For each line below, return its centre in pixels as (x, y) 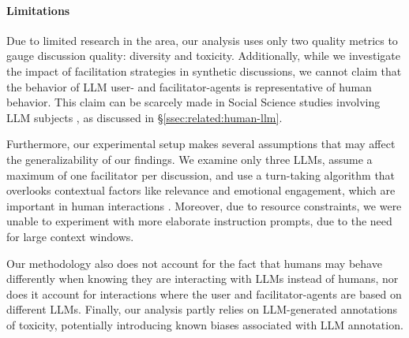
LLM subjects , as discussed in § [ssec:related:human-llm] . (144, 117)
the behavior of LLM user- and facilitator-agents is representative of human (189, 86)
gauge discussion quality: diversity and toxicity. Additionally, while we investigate (204, 56)
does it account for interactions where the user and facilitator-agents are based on (204, 293)
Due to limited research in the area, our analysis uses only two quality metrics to (202, 40)
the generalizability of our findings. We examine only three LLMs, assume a (189, 159)
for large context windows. (70, 236)
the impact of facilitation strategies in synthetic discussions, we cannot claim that (204, 71)
